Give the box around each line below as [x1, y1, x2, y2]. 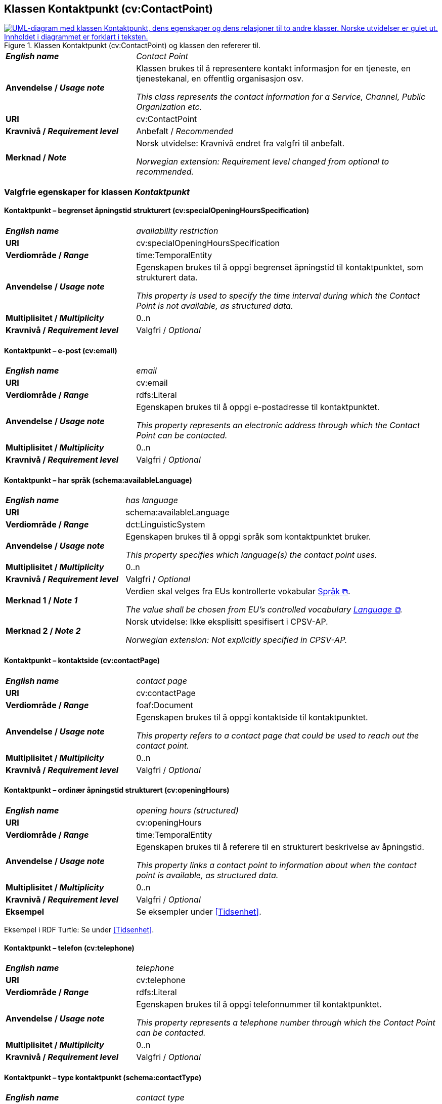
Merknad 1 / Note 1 [6, 595, 78, 606]
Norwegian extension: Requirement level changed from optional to [136, 156, 389, 167]
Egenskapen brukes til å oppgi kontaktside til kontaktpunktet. [136, 712, 368, 722]
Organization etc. [136, 102, 202, 112]
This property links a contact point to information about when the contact [136, 860, 417, 870]
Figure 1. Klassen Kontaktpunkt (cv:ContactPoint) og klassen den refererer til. [4, 41, 260, 50]
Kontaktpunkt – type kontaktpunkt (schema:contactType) [4, 1073, 202, 1082]
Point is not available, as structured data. [136, 301, 293, 311]
